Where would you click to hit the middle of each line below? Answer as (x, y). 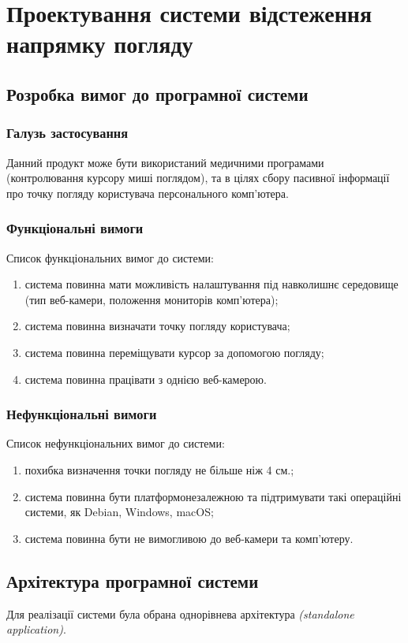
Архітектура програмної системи (133, 580)
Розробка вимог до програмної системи (157, 93)
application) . (36, 629)
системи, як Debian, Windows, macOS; (119, 512)
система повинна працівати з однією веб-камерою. (146, 379)
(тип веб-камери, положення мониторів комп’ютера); (152, 299)
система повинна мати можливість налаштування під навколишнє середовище (211, 284)
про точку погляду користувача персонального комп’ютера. (148, 193)
